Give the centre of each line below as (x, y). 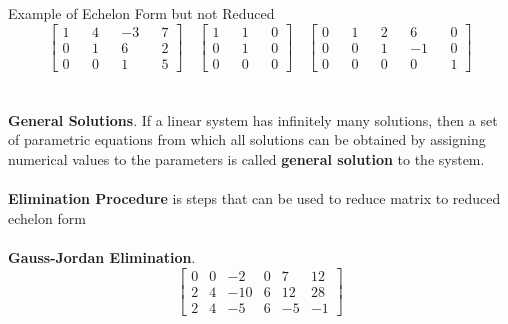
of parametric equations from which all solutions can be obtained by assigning (247, 139)
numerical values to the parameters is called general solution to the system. (246, 159)
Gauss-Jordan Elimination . (102, 257)
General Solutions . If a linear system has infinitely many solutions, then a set (253, 119)
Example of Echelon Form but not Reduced (141, 13)
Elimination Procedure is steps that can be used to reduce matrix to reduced (254, 198)
